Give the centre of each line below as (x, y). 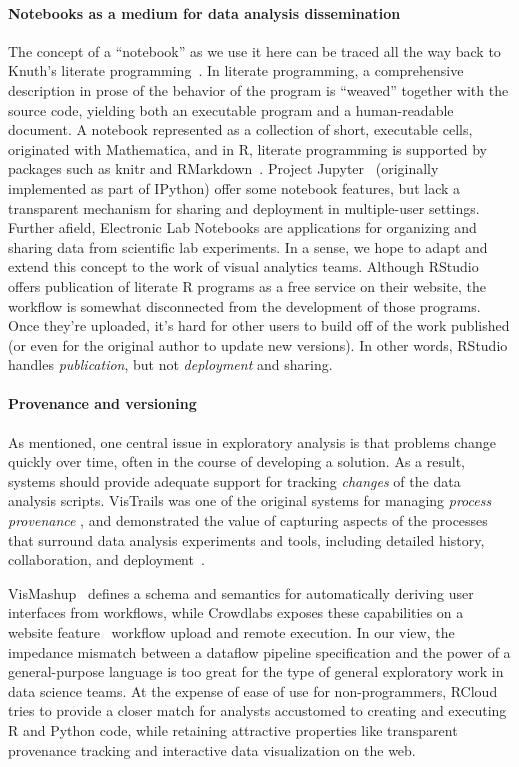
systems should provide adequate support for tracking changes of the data (234, 480)
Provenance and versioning (102, 403)
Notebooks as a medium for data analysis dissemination (204, 12)
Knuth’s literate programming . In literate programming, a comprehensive (236, 70)
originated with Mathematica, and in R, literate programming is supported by (247, 148)
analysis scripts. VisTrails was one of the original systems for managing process (250, 500)
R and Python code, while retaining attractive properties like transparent (233, 730)
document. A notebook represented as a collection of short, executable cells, (240, 129)
